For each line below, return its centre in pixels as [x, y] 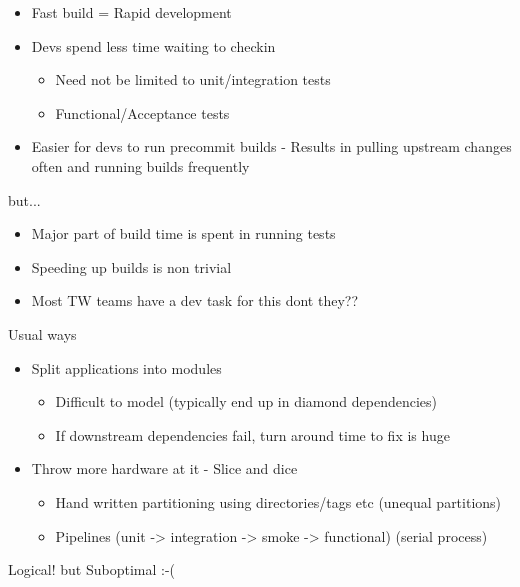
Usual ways [42, 333]
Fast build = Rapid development [131, 12]
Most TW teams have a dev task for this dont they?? [194, 300]
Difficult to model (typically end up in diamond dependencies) [246, 401]
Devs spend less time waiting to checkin [153, 45]
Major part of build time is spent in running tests [183, 233]
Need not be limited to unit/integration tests [193, 79]
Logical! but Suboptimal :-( [92, 569]
